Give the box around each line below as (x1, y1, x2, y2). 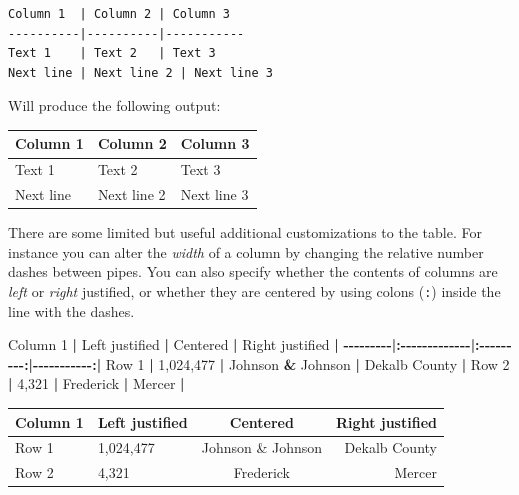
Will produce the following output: (8, 95, 221, 116)
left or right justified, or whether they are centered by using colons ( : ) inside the (8, 281, 501, 302)
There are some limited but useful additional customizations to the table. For (8, 222, 482, 243)
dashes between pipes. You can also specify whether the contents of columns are (8, 261, 498, 282)
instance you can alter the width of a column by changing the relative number (8, 241, 484, 262)
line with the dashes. (8, 300, 135, 321)
